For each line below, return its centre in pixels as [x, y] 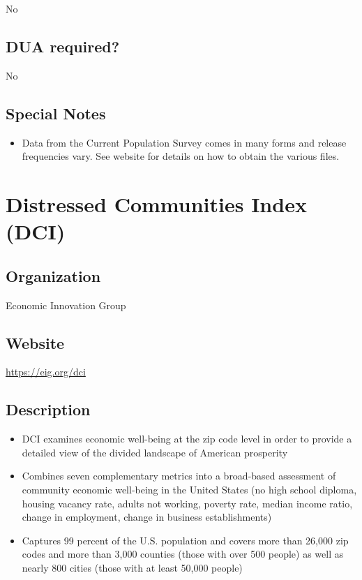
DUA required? [63, 46]
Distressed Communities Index [156, 203]
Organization [53, 275]
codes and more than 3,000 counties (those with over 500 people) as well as [183, 554]
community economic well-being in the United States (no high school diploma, [189, 489]
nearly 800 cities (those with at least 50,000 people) [132, 567]
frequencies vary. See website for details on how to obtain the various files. [181, 156]
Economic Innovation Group [66, 305]
